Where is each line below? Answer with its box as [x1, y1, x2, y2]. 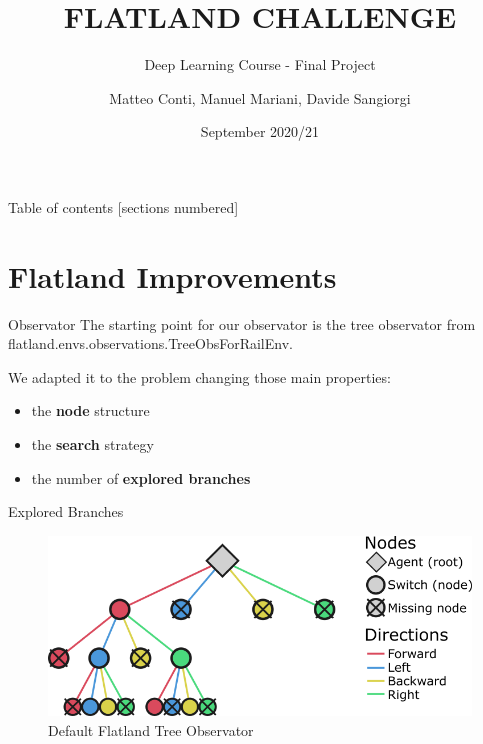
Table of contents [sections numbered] [8, 196, 239, 217]
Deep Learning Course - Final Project [144, 54, 376, 75]
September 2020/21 [200, 121, 320, 142]
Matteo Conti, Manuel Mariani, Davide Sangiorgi [109, 87, 411, 108]
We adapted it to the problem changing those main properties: [8, 366, 391, 387]
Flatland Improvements [8, 255, 337, 296]
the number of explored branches [31, 467, 251, 488]
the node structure [31, 400, 150, 421]
